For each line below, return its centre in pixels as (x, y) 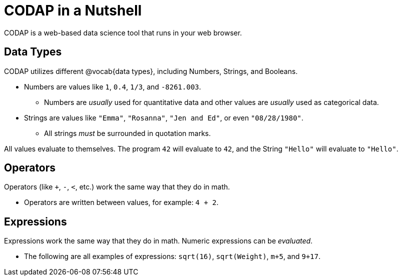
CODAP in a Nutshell (73, 10)
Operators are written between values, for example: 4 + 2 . (121, 202)
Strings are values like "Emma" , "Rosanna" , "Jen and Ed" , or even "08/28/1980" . (164, 117)
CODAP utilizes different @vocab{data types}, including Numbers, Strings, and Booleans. (151, 71)
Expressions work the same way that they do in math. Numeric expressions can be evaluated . (158, 241)
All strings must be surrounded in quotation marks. (127, 133)
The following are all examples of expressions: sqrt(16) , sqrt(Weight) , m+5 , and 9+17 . (172, 256)
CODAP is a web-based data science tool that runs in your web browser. (123, 32)
